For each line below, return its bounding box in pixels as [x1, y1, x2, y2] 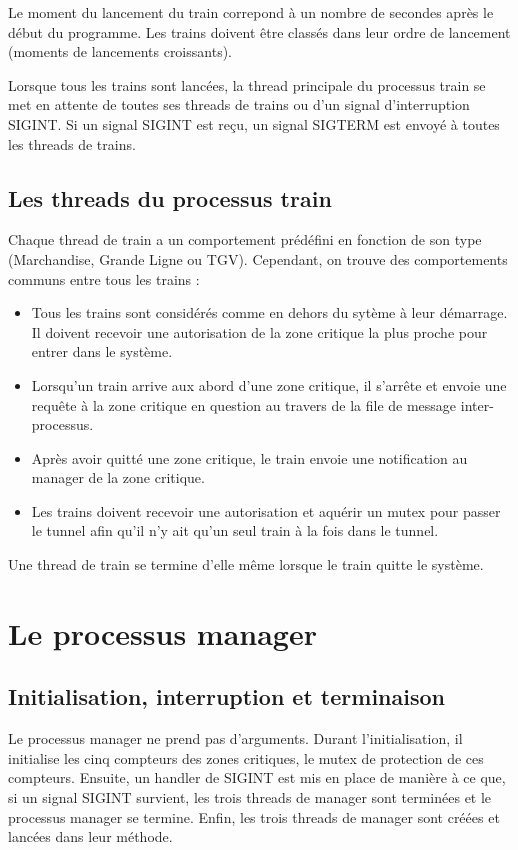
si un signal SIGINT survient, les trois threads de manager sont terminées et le [8, 787, 492, 808]
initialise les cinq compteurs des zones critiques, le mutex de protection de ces [8, 747, 484, 768]
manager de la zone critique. [31, 467, 205, 488]
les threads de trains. [8, 133, 136, 154]
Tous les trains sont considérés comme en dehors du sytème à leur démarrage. [31, 302, 508, 323]
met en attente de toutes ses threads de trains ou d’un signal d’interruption [8, 94, 470, 115]
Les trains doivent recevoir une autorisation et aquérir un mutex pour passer [31, 500, 501, 521]
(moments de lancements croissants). [8, 41, 232, 62]
